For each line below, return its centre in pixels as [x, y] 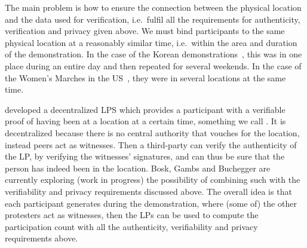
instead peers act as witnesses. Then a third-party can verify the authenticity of [151, 144]
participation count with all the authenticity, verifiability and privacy [131, 226]
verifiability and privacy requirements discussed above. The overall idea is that [148, 191]
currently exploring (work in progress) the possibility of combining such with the [153, 180]
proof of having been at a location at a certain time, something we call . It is [145, 121]
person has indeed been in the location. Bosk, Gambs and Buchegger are [138, 168]
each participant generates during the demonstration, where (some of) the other [151, 203]
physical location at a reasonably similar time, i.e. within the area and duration [151, 42]
